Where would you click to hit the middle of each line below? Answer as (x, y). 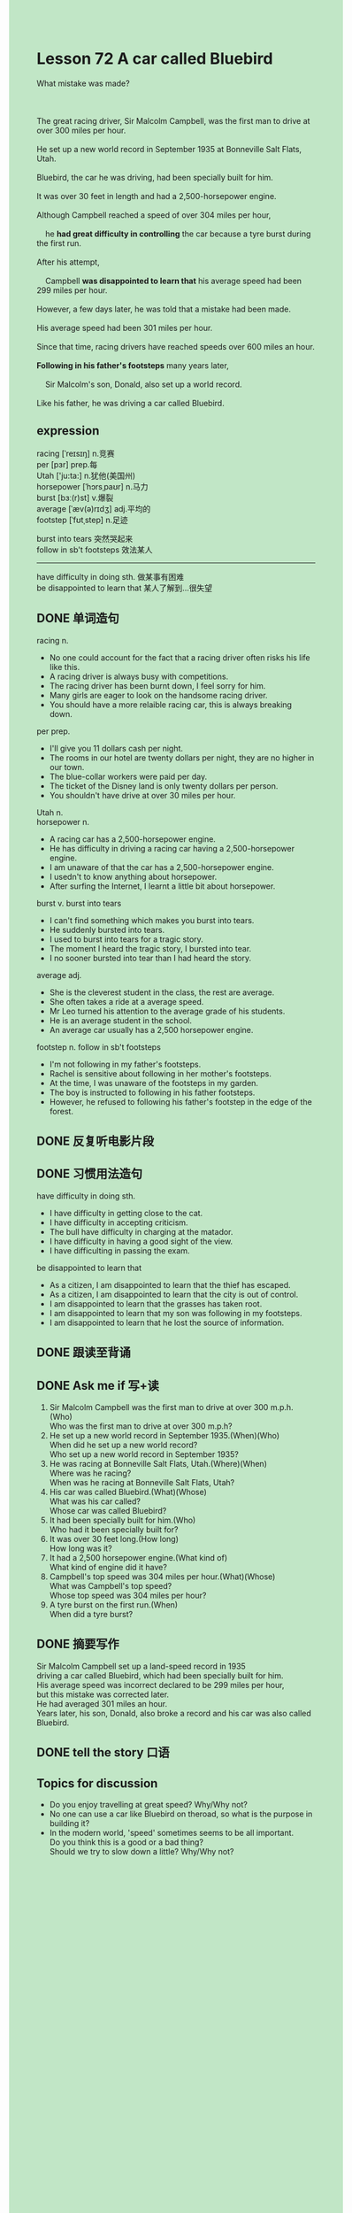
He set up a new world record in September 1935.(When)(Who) (165, 1435)
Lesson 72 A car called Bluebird (155, 59)
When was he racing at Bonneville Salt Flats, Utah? (142, 1482)
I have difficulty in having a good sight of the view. (141, 1241)
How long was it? (81, 1548)
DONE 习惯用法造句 (90, 1174)
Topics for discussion (97, 1783)
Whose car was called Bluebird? (108, 1510)
